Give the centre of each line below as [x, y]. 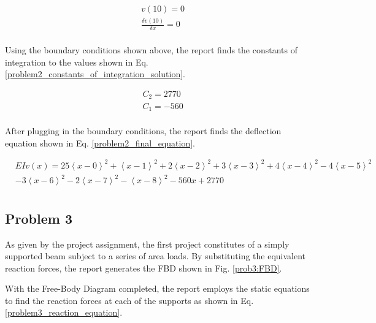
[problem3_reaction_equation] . [64, 312]
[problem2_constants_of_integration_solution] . [95, 74]
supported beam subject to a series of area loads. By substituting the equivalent [155, 256]
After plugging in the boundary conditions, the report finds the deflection [143, 131]
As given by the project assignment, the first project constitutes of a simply [147, 244]
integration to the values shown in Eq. [77, 62]
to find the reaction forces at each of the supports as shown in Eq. [129, 300]
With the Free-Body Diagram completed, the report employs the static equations [157, 288]
